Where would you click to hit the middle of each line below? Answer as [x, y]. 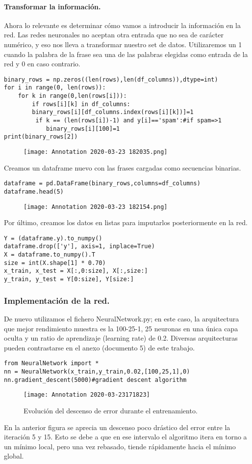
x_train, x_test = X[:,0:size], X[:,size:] [76, 271]
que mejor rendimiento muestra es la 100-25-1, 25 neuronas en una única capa [121, 328]
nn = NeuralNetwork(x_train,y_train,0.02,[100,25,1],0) [97, 372]
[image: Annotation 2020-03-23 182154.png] [96, 207]
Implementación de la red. [57, 300]
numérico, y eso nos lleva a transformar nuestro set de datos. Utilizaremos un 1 [123, 44]
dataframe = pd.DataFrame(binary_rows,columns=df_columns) [102, 184]
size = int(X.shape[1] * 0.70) [55, 263]
